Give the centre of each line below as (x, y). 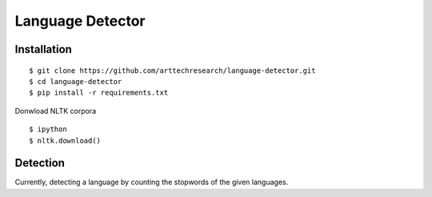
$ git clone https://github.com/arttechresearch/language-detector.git (172, 70)
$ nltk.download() (65, 141)
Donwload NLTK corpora (55, 111)
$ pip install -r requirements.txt (99, 93)
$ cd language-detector (76, 81)
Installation (43, 49)
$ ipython (48, 129)
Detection (40, 163)
